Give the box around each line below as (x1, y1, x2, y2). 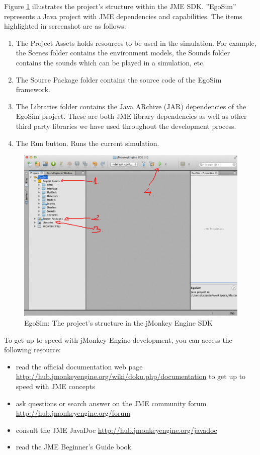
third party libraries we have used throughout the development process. (16, 120, 236, 131)
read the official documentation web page (16, 361, 143, 371)
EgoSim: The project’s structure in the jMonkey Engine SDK (24, 317, 213, 328)
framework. (16, 84, 50, 95)
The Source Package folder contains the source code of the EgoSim (16, 74, 222, 85)
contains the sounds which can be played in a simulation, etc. (16, 57, 205, 67)
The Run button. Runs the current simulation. (16, 137, 159, 148)
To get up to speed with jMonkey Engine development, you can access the (4, 334, 232, 345)
